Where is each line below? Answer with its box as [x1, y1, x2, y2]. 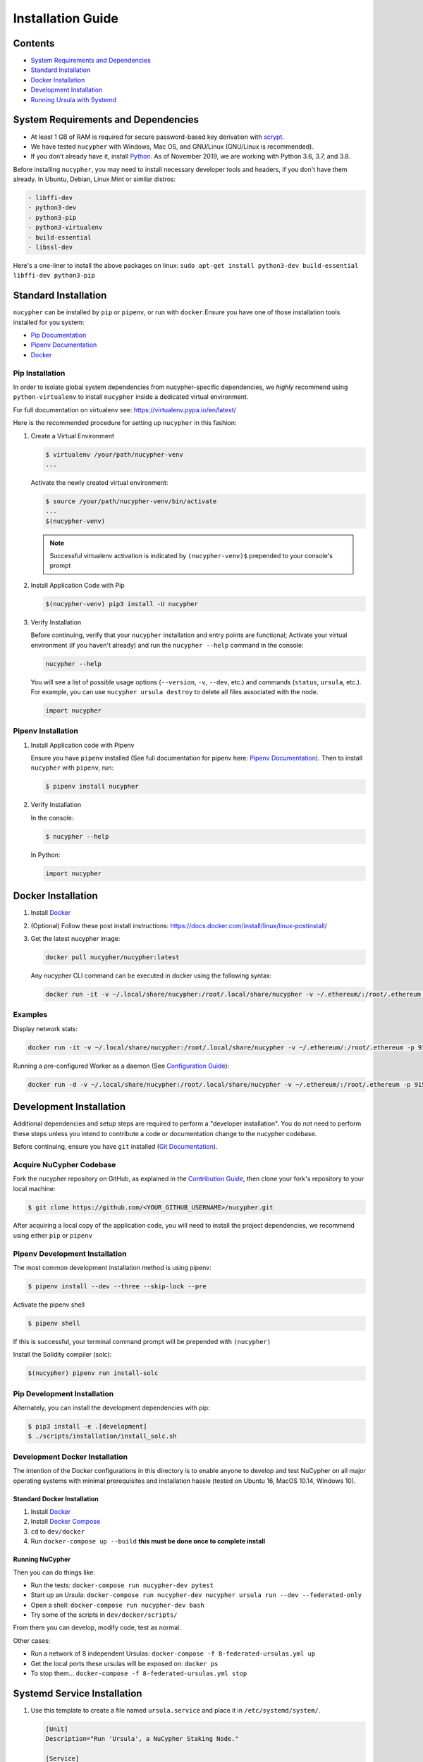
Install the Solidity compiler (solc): [13, 1350, 112, 1359]
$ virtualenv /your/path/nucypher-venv [45, 450, 183, 458]
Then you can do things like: [13, 1568, 95, 1577]
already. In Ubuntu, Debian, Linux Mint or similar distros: [13, 175, 176, 183]
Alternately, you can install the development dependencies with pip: [13, 1403, 211, 1412]
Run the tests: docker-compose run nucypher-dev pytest [30, 1581, 214, 1589]
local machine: [13, 1184, 56, 1193]
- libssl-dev [27, 243, 73, 252]
